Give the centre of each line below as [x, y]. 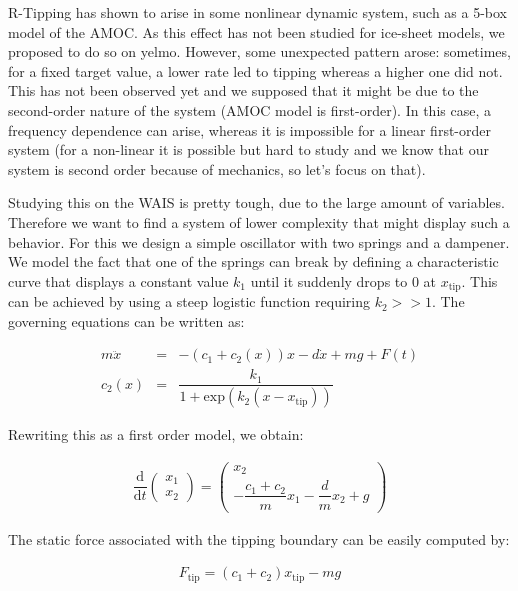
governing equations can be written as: [126, 320]
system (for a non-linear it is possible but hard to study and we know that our [248, 149]
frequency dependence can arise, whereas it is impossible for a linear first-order [249, 129]
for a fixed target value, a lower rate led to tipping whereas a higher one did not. [255, 70]
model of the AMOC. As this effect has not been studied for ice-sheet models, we [256, 31]
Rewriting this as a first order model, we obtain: [156, 434]
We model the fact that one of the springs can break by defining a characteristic [253, 261]
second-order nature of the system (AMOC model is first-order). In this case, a [249, 109]
